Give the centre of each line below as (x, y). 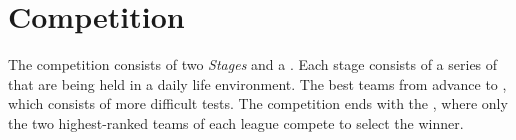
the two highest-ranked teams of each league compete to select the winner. (236, 122)
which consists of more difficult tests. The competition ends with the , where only (258, 103)
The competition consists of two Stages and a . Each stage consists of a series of (253, 64)
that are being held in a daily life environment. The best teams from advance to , (257, 83)
